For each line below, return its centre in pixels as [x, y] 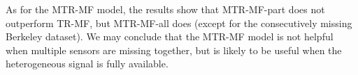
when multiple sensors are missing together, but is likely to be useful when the [174, 50]
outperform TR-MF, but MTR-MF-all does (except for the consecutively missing [179, 23]
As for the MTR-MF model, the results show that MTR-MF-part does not [165, 9]
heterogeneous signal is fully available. [87, 64]
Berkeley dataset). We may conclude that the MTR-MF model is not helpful [170, 36]
